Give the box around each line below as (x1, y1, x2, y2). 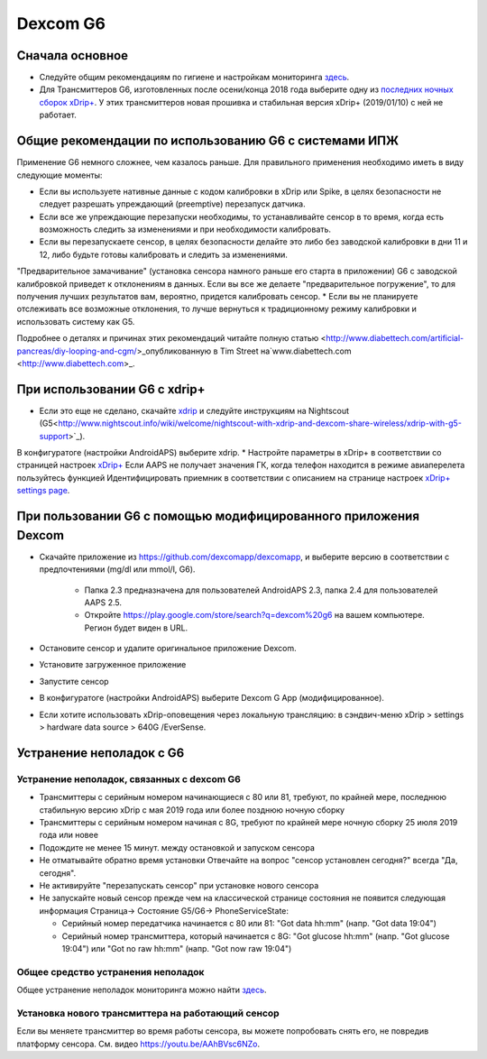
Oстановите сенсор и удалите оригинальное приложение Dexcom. (39, 643, 297, 654)
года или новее (39, 830, 99, 841)
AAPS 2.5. (84, 596, 122, 608)
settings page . (16, 485, 70, 496)
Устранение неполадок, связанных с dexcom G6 (16, 772, 241, 785)
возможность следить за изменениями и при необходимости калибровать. (39, 224, 332, 235)
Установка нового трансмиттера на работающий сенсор (16, 1007, 280, 1019)
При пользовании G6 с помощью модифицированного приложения (16, 509, 419, 524)
